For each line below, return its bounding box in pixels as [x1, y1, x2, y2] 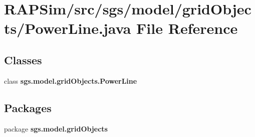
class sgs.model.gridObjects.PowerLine [4, 75, 137, 86]
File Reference [136, 18, 238, 38]
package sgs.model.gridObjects [4, 123, 108, 134]
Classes [4, 52, 42, 67]
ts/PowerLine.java [4, 18, 131, 38]
